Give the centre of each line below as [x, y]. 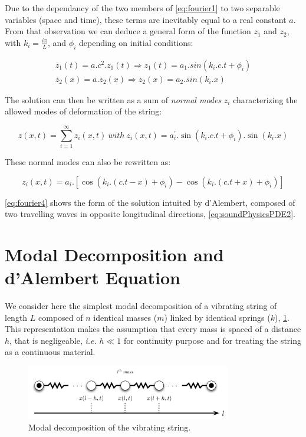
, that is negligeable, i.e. [53, 340]
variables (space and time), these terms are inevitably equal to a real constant [146, 19]
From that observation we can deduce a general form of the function [128, 31]
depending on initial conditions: [136, 42]
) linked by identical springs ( [217, 317]
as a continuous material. [50, 352]
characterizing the [265, 99]
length [16, 317]
